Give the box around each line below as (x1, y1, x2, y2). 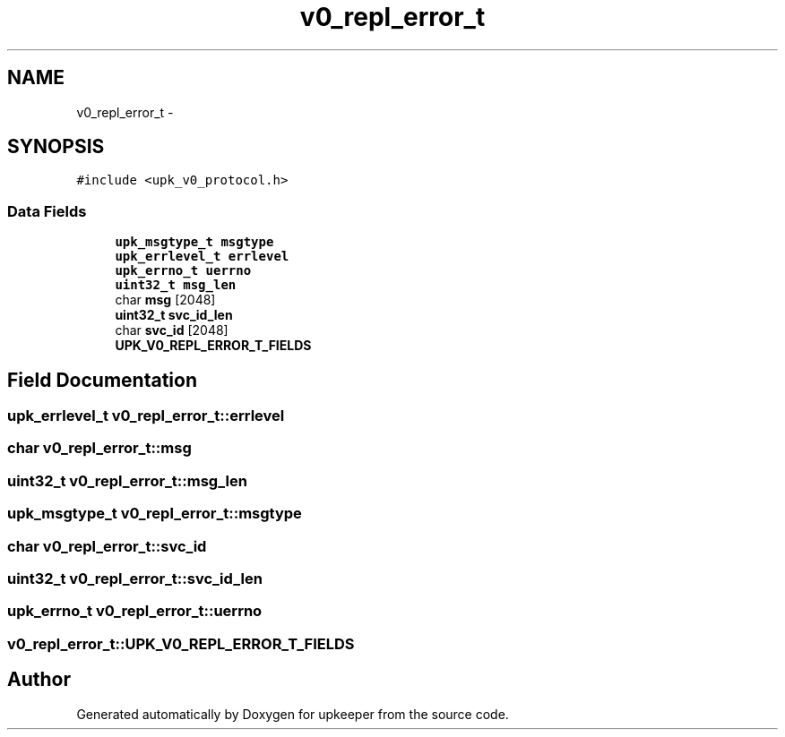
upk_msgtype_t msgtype (115, 235, 274, 250)
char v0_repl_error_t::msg (7, 439, 192, 458)
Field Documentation (7, 368, 197, 391)
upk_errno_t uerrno (115, 263, 252, 279)
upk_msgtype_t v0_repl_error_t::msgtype (7, 504, 302, 523)
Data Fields (7, 201, 87, 220)
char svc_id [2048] (115, 322, 229, 339)
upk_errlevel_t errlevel (115, 249, 289, 264)
